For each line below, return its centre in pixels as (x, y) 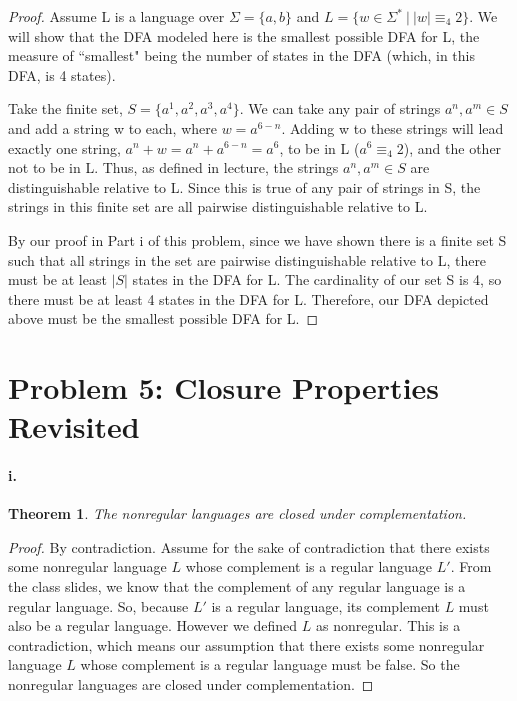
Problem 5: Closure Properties (224, 387)
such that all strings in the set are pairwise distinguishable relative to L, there (247, 259)
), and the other (452, 147)
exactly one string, (64, 147)
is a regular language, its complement (325, 605)
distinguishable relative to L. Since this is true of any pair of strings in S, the (244, 186)
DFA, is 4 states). (62, 74)
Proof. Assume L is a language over (116, 16)
